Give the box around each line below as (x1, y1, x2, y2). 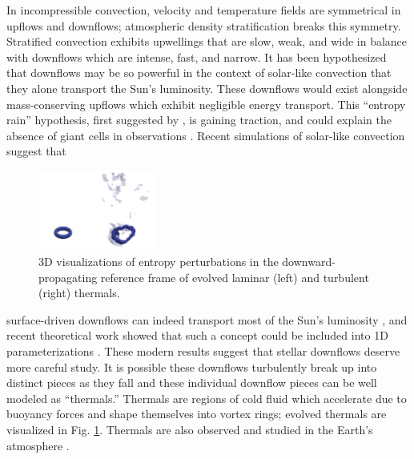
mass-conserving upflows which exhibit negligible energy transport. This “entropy (6, 95, 406, 112)
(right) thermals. (38, 284, 120, 301)
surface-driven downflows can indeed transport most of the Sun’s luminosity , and (6, 311, 408, 328)
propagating (38, 268, 98, 285)
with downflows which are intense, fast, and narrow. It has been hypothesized (6, 48, 387, 65)
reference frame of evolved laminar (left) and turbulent (100, 268, 369, 285)
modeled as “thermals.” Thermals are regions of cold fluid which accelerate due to (6, 389, 407, 406)
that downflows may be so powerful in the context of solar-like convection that (6, 64, 392, 81)
